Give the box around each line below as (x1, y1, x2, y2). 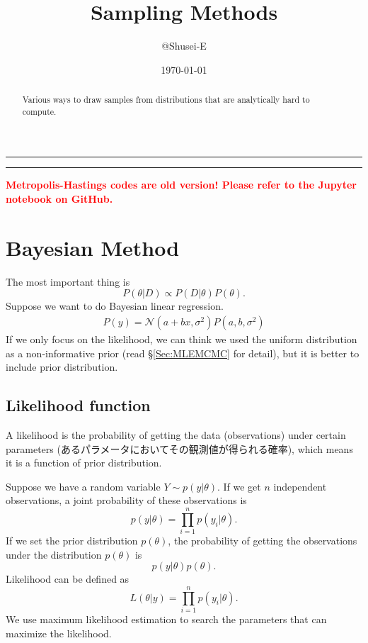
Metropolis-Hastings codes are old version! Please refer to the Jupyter (6, 177, 357, 192)
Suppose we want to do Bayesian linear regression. (6, 298, 224, 313)
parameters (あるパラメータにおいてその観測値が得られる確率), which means (6, 441, 353, 456)
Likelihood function (6, 394, 151, 416)
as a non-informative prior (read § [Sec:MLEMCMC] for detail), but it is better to (6, 345, 360, 360)
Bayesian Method (6, 233, 180, 262)
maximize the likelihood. (6, 625, 112, 640)
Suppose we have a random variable (6, 479, 161, 493)
